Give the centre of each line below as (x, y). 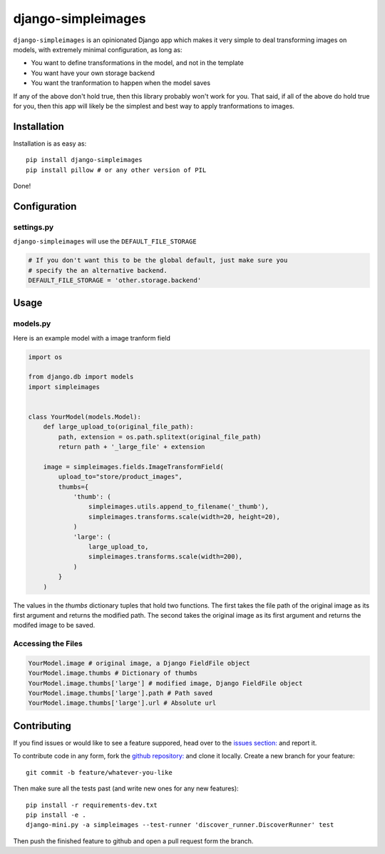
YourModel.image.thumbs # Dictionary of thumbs (113, 673)
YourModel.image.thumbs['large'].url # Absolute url (122, 703)
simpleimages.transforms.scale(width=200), (165, 557)
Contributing (42, 726)
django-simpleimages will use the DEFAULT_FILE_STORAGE (105, 241)
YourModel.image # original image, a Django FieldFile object (139, 663)
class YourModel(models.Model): (85, 417)
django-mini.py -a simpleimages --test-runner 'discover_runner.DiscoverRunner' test (180, 825)
